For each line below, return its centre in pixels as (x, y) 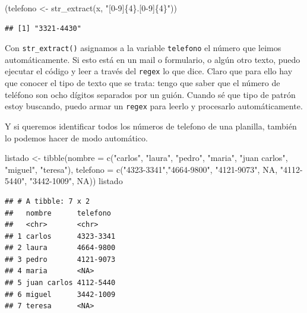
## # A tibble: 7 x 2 (48, 201)
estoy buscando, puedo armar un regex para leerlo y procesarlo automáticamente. (154, 106)
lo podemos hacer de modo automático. (76, 137)
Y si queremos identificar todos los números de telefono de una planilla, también (151, 126)
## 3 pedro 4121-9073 (60, 259)
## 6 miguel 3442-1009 (60, 294)
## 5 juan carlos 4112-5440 (60, 283)
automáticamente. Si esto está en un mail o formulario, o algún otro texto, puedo (153, 59)
